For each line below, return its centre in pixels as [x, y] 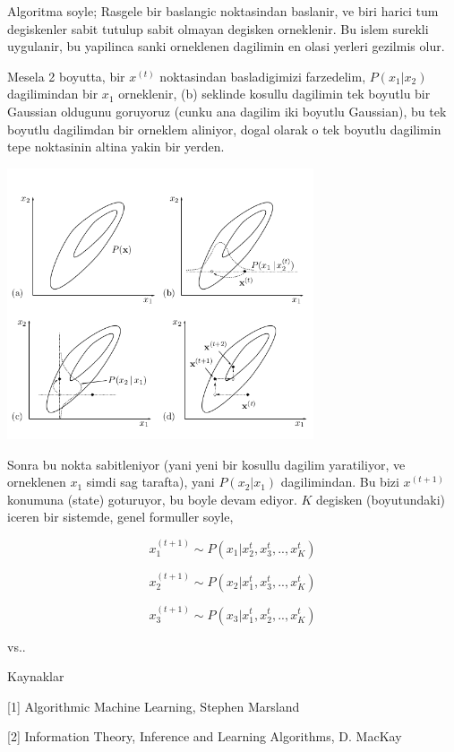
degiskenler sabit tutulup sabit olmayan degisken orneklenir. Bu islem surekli [218, 28]
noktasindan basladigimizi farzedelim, [263, 76]
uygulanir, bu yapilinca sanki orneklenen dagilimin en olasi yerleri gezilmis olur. [226, 46]
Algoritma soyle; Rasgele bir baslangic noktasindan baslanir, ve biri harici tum [223, 11]
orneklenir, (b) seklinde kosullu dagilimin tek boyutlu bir [274, 94]
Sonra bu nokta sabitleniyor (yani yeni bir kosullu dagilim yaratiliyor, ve [206, 464]
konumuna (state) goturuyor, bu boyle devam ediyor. [152, 499]
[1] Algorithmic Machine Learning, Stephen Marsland [154, 706]
